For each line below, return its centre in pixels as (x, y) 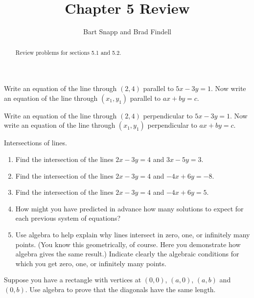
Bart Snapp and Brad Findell (127, 32)
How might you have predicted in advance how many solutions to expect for (129, 208)
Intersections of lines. (35, 143)
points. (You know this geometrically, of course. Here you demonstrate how (128, 244)
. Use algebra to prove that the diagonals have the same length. (120, 289)
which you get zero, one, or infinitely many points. (91, 263)
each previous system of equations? (68, 218)
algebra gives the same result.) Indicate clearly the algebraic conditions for (127, 254)
